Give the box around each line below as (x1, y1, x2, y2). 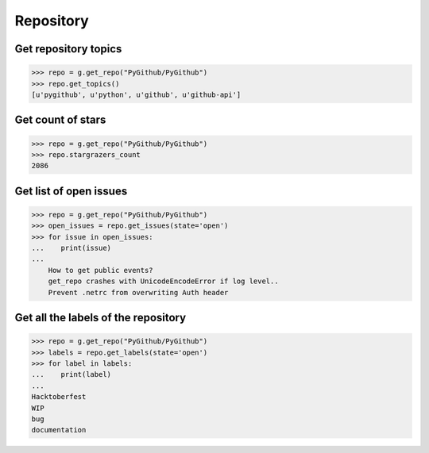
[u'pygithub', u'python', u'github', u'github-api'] (31, 90, 242, 99)
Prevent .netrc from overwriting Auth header (48, 288, 229, 297)
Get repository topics (14, 42, 122, 56)
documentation (31, 425, 87, 435)
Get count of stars (14, 113, 106, 127)
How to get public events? (48, 266, 154, 274)
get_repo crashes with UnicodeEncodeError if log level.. (48, 277, 279, 286)
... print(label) (31, 370, 111, 379)
